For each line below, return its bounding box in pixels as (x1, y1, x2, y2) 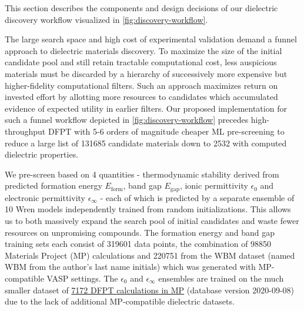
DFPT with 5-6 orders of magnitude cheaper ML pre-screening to (48, 125, 285, 137)
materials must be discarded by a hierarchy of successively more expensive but (5, 67, 288, 79)
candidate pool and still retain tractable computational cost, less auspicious (5, 56, 277, 68)
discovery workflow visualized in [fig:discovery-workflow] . (5, 13, 208, 25)
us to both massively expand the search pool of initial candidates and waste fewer (5, 214, 299, 226)
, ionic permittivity (179, 179, 248, 192)
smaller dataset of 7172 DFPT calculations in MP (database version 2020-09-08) (5, 283, 295, 296)
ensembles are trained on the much (158, 272, 284, 284)
